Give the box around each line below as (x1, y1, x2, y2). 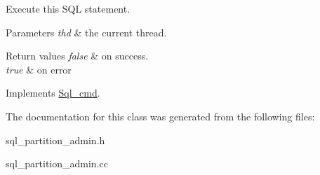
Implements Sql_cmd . (6, 85, 100, 100)
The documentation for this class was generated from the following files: (6, 108, 315, 123)
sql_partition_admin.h (6, 132, 105, 147)
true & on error (6, 62, 72, 76)
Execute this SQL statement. (6, 1, 131, 15)
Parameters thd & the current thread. (6, 24, 167, 39)
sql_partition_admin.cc (6, 156, 108, 171)
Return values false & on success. (6, 48, 149, 63)
